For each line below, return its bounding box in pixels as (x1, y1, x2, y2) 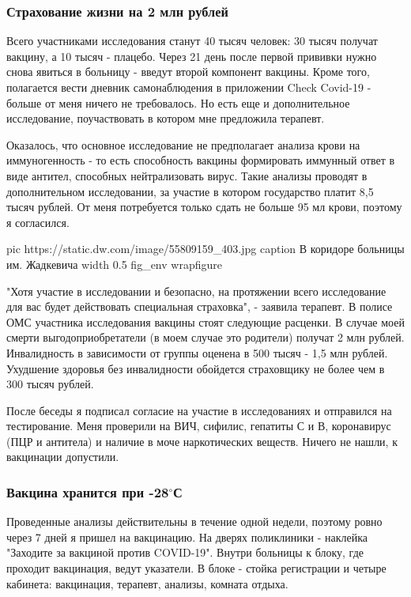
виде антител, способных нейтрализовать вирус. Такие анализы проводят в (6, 167, 368, 183)
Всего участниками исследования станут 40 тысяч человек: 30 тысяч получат (6, 32, 378, 49)
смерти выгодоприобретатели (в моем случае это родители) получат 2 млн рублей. (6, 329, 405, 346)
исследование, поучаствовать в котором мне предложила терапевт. (6, 110, 325, 127)
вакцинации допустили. (6, 448, 119, 465)
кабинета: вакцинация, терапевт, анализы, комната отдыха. (6, 575, 288, 591)
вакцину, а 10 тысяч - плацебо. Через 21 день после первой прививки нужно (6, 47, 377, 64)
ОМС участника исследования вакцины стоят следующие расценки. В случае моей (6, 313, 405, 330)
